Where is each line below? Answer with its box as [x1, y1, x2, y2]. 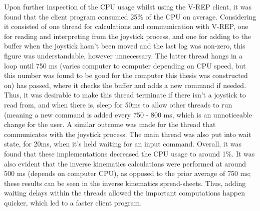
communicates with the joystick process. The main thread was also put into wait [4, 128, 251, 139]
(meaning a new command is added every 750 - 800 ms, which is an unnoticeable [4, 109, 252, 119]
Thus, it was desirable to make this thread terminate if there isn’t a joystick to [4, 89, 246, 100]
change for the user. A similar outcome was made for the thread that [4, 119, 216, 129]
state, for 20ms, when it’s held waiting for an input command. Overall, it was [4, 138, 242, 149]
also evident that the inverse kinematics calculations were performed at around [4, 158, 246, 168]
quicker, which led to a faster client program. [4, 197, 142, 207]
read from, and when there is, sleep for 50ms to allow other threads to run [4, 99, 232, 109]
